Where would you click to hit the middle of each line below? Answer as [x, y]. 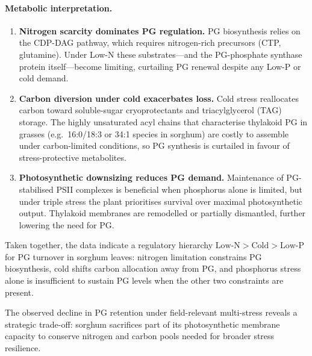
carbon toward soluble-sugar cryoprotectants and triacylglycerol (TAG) [150, 110]
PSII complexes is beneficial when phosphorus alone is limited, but [179, 189]
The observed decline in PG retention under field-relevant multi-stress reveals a [151, 312]
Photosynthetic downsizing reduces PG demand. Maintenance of [151, 177]
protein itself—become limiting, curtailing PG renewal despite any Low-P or [160, 66]
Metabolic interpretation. [59, 8]
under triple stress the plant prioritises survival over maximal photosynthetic [161, 201]
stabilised [36, 189]
